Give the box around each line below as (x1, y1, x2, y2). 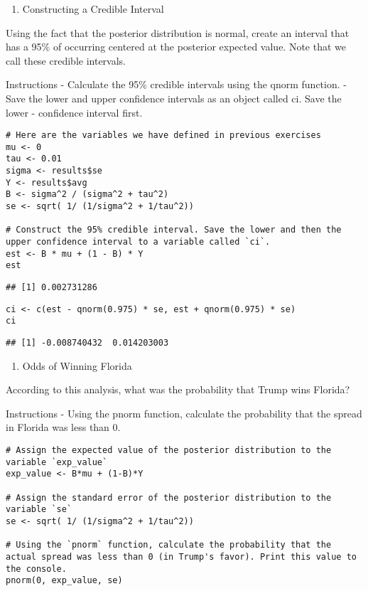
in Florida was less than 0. (6, 420, 121, 435)
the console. (6, 563, 67, 574)
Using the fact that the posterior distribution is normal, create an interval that (6, 25, 350, 40)
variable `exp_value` (6, 457, 108, 467)
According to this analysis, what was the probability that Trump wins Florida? (6, 382, 350, 397)
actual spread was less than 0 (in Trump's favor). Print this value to (6, 551, 357, 562)
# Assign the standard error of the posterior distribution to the (6, 492, 332, 503)
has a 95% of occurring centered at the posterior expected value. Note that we (6, 39, 347, 54)
